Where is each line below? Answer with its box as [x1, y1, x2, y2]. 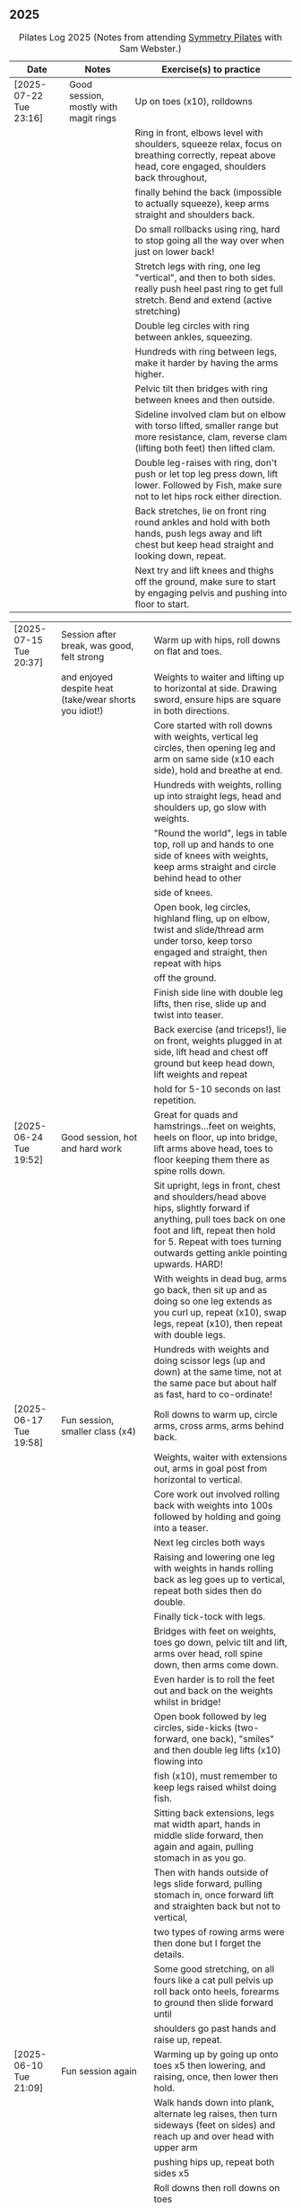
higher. [134, 367, 165, 380]
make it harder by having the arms [134, 356, 279, 369]
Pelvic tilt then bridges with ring [134, 382, 269, 394]
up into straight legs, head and [153, 789, 282, 802]
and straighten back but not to [153, 1899, 280, 1912]
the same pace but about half [153, 1377, 278, 1389]
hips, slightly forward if [153, 1201, 251, 1214]
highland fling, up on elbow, [153, 911, 271, 924]
